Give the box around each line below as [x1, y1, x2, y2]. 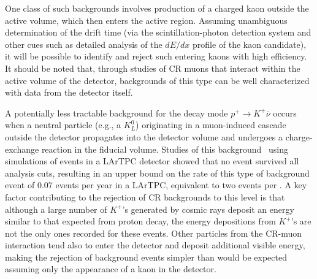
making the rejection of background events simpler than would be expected [5, 250, 287, 263]
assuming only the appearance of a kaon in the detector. [5, 262, 216, 275]
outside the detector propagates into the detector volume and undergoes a [5, 130, 283, 143]
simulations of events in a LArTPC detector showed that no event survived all [5, 155, 299, 167]
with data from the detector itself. [5, 86, 133, 99]
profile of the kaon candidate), [192, 37, 307, 50]
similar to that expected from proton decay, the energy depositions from [5, 215, 276, 227]
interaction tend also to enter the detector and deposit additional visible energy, [5, 239, 305, 251]
